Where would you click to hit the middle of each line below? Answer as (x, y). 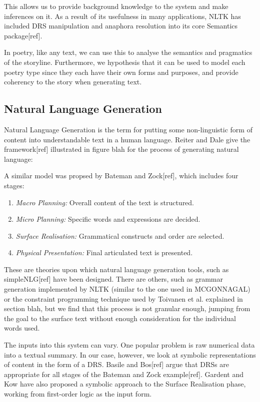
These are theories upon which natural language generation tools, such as (116, 269)
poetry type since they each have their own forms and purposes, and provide (121, 72)
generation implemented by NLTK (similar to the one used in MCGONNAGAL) (127, 289)
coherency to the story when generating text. (73, 82)
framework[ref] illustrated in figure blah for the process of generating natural (121, 149)
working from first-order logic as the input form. (78, 394)
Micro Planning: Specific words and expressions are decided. (108, 219)
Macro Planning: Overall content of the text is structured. (105, 202)
